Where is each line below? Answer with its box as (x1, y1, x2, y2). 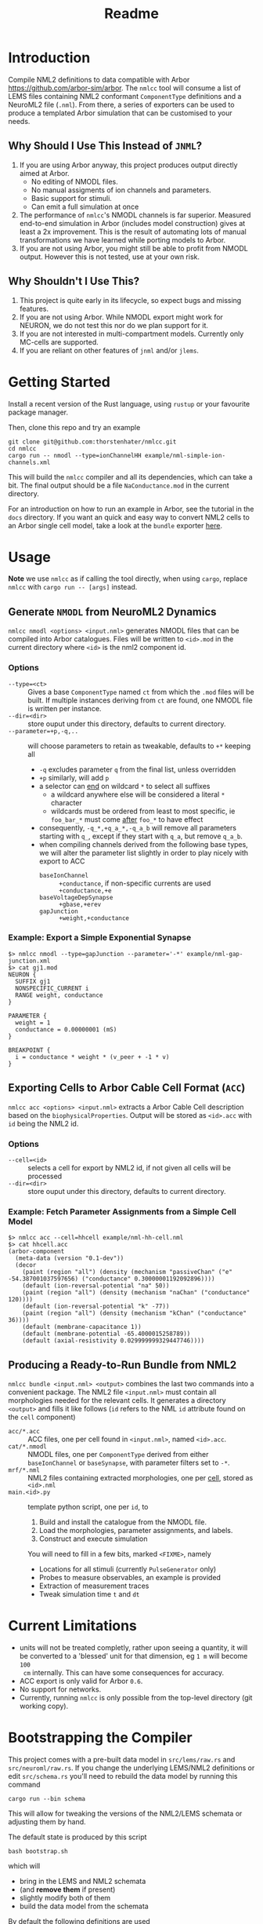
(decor (15, 1261, 37, 1269)
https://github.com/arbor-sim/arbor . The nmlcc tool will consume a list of (8, 83, 241, 93)
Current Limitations (8, 1617, 137, 1635)
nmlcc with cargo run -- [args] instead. (8, 582, 138, 592)
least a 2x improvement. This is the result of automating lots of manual (19, 227, 247, 236)
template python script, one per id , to (27, 1502, 149, 1512)
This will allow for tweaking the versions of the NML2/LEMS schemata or (8, 1809, 243, 1818)
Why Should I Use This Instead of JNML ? (8, 139, 203, 153)
